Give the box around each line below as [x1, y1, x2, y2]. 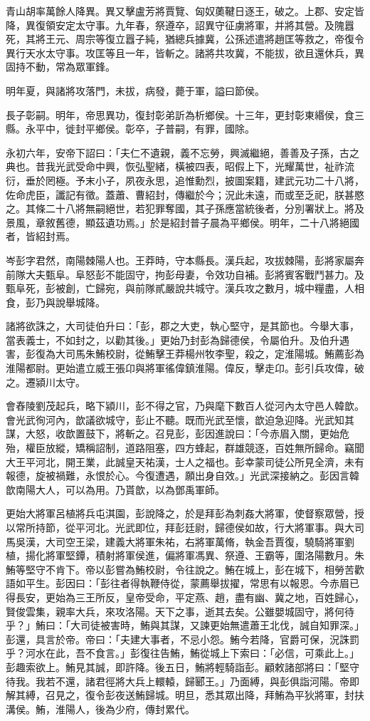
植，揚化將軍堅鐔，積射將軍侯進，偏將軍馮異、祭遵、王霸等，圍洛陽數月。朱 [6, 548, 364, 563]
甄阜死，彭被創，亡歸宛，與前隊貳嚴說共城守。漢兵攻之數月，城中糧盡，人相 [6, 281, 364, 296]
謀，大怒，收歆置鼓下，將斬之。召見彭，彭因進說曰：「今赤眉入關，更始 [6, 426, 339, 441]
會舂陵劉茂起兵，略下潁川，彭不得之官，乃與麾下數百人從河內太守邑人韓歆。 [6, 398, 364, 413]
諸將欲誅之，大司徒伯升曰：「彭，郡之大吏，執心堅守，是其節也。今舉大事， [6, 318, 359, 333]
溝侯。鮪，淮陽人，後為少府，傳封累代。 [6, 701, 195, 716]
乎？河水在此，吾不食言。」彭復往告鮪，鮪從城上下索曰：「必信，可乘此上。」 [6, 645, 359, 660]
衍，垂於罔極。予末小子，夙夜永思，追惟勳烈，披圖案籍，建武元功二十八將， [6, 172, 364, 187]
